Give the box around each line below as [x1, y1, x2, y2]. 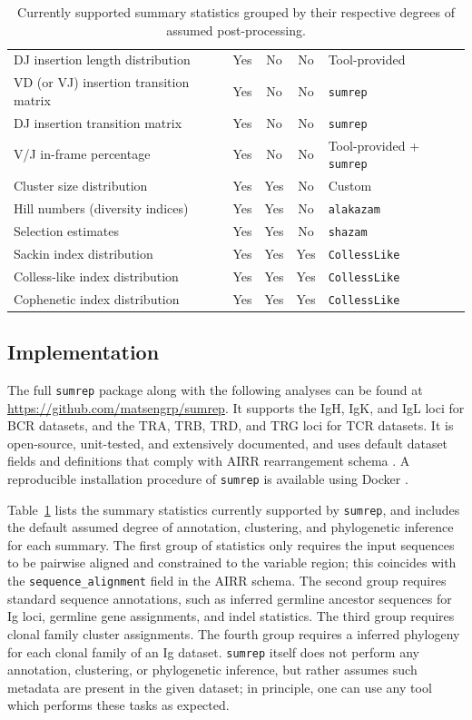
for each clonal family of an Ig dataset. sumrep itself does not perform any [7, 642, 419, 661]
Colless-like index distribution [14, 266, 179, 285]
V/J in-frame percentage [14, 144, 151, 163]
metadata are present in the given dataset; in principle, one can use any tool [7, 677, 432, 696]
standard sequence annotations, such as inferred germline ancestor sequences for [7, 588, 452, 607]
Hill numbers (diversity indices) [14, 199, 189, 217]
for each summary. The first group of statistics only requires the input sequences [7, 535, 455, 554]
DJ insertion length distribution [14, 50, 191, 69]
